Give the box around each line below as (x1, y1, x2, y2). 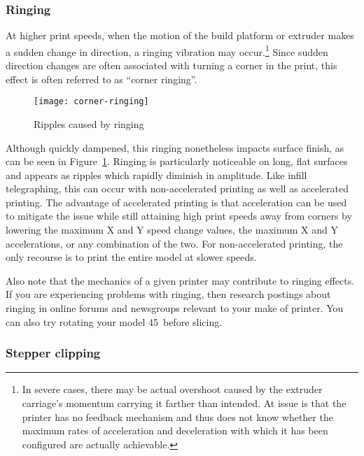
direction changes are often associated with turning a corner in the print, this (6, 58, 337, 73)
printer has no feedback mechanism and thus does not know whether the (22, 409, 333, 424)
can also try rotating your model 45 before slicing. (6, 314, 223, 329)
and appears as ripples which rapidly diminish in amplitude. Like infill (6, 167, 307, 182)
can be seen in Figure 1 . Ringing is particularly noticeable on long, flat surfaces (6, 154, 348, 169)
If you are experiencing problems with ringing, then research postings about (6, 287, 331, 301)
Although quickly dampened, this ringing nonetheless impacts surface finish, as (6, 140, 344, 155)
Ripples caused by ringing (34, 116, 144, 131)
